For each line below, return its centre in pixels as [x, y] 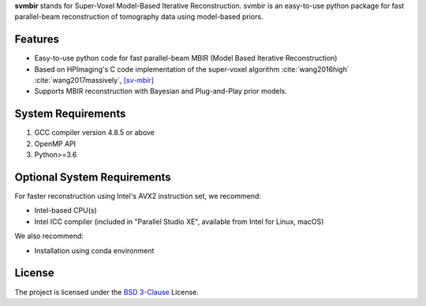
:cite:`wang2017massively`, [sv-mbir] [94, 80]
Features [37, 39]
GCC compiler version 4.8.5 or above [95, 132]
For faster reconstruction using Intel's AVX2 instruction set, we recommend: [138, 196]
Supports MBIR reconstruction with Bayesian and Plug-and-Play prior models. [161, 91]
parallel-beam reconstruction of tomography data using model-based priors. [139, 17]
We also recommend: [49, 236]
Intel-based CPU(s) [66, 211]
